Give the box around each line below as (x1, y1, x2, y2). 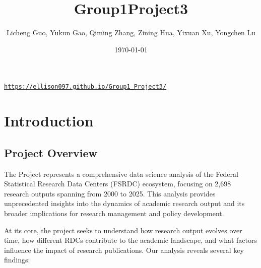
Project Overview (4, 145, 98, 160)
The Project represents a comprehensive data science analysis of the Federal (4, 168, 238, 179)
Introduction (4, 110, 94, 131)
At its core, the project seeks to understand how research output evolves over (4, 225, 242, 235)
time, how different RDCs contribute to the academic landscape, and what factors (4, 235, 257, 245)
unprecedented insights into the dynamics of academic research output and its (4, 198, 245, 209)
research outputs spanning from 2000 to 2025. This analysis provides (4, 188, 216, 198)
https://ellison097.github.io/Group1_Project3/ (4, 83, 167, 91)
